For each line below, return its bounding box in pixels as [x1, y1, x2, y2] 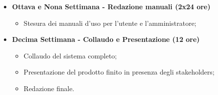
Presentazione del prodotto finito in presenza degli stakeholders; [23, 67, 215, 77]
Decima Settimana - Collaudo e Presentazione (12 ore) [12, 34, 200, 44]
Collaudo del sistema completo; [23, 50, 117, 60]
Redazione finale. [23, 83, 75, 93]
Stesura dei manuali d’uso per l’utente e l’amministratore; [23, 18, 197, 28]
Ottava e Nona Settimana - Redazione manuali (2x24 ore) [12, 1, 211, 11]
